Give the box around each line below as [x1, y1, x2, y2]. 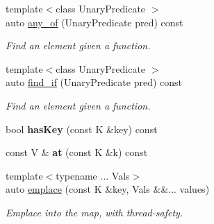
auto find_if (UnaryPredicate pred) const [6, 75, 183, 89]
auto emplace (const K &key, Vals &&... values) [6, 182, 210, 196]
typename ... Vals [56, 168, 130, 182]
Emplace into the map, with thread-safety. [6, 205, 183, 219]
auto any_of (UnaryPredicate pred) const [6, 15, 183, 29]
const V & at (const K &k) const [6, 145, 148, 160]
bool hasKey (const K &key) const [6, 121, 158, 136]
